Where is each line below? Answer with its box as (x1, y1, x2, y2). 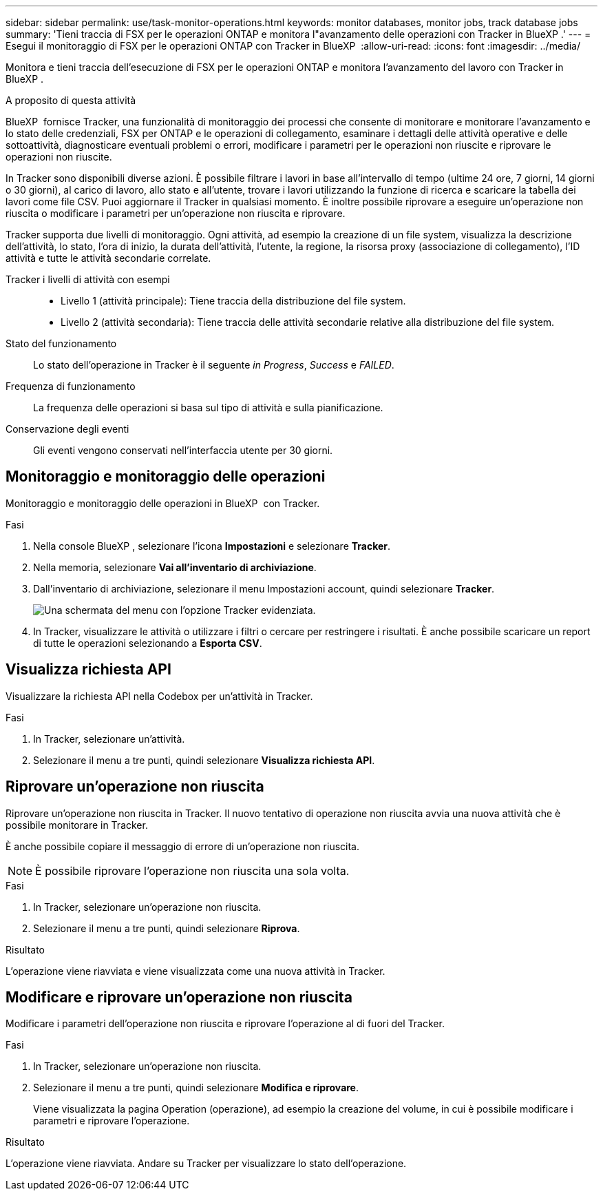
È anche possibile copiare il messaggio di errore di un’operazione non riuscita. (6, 840, 359, 852)
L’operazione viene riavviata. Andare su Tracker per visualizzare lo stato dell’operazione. (6, 1157, 407, 1170)
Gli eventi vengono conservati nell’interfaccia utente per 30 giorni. (33, 444, 333, 456)
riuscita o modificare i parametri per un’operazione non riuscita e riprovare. (6, 207, 346, 219)
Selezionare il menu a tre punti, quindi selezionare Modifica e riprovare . (33, 1082, 359, 1094)
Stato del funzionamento (6, 338, 117, 349)
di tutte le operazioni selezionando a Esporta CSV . (33, 637, 262, 649)
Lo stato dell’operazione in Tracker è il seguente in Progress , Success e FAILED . (33, 359, 394, 371)
